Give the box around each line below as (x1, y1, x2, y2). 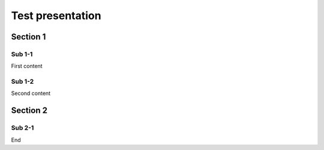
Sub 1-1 (11, 50, 33, 58)
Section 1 (11, 32, 46, 42)
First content (11, 63, 43, 70)
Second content (11, 90, 51, 97)
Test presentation (11, 9, 101, 22)
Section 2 (11, 105, 48, 116)
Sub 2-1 (11, 124, 34, 132)
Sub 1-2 (11, 78, 34, 86)
